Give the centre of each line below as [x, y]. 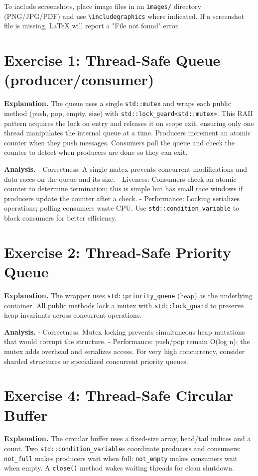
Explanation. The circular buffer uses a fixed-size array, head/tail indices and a [128, 438]
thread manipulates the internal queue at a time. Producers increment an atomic [128, 133]
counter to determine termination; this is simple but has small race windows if [124, 188]
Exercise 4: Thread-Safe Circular [119, 395]
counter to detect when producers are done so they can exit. [96, 152]
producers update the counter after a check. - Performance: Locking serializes [122, 198]
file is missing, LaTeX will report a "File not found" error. [92, 26]
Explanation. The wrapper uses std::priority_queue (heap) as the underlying [128, 295]
